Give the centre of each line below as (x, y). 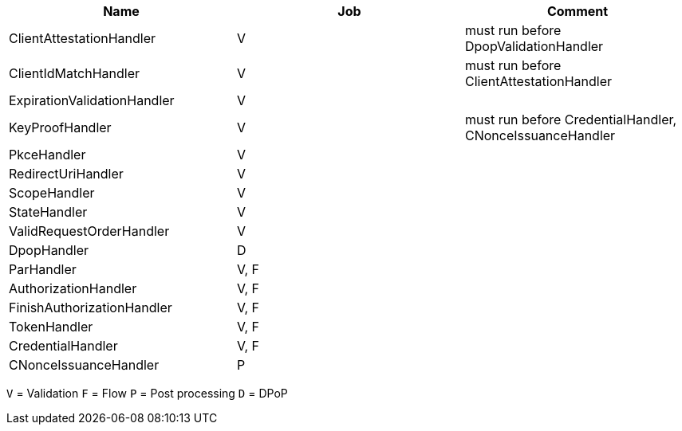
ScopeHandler (52, 193)
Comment (578, 11)
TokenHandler (51, 327)
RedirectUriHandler (66, 174)
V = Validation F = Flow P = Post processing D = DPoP (147, 393)
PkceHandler (47, 155)
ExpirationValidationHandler (92, 100)
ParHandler (43, 269)
